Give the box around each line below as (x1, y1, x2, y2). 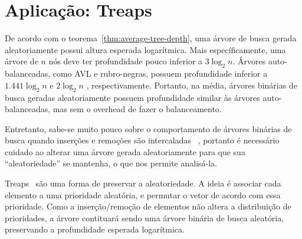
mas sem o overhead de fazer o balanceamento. (52, 103, 222, 115)
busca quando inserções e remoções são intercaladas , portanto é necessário (5, 134, 280, 146)
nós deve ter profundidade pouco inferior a (48, 55, 203, 67)
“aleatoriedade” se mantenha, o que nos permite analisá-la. (5, 157, 218, 169)
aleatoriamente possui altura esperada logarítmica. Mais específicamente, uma (5, 43, 286, 55)
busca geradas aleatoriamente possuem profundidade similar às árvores (5, 91, 260, 103)
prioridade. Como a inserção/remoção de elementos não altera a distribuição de (5, 200, 291, 212)
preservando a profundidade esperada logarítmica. (5, 223, 185, 235)
